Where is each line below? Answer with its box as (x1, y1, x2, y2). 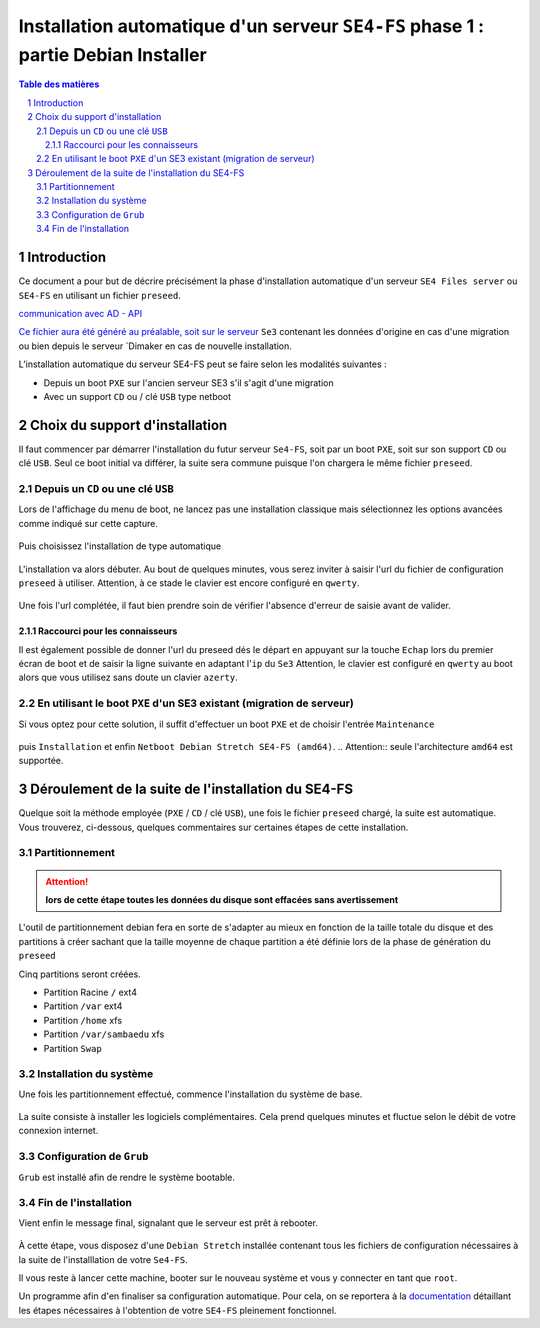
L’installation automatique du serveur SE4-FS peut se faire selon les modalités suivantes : (18, 358, 387, 370)
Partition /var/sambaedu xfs (43, 1028, 165, 1040)
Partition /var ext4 (43, 1000, 123, 1012)
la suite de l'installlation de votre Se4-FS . (18, 1253, 189, 1265)
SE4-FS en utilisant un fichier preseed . (18, 289, 182, 301)
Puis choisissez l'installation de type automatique (18, 540, 222, 552)
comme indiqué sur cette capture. (18, 517, 159, 529)
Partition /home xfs (43, 1014, 123, 1026)
